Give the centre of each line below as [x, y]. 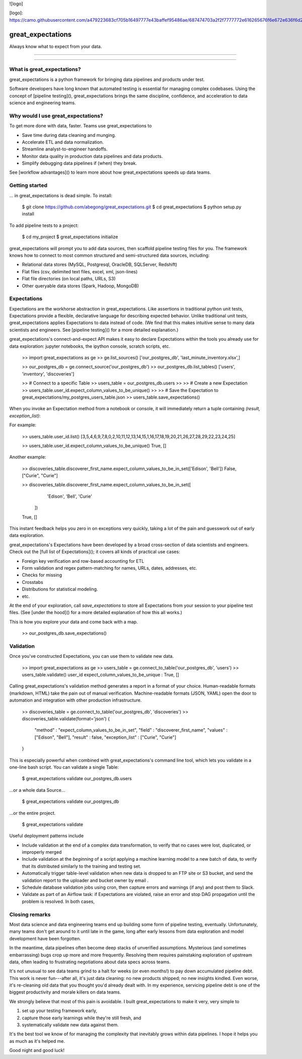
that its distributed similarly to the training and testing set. [82, 866]
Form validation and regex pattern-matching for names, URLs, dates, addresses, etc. [109, 568]
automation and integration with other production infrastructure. [75, 700]
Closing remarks [30, 915]
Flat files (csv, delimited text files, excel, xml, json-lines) [80, 271]
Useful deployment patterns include [47, 836]
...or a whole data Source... [37, 790]
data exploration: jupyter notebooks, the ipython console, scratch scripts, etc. [90, 346]
